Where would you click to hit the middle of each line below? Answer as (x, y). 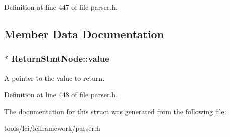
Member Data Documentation (84, 33)
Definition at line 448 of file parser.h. (61, 94)
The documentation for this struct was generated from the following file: (115, 111)
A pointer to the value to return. (54, 77)
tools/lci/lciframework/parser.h (52, 128)
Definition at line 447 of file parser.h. (61, 7)
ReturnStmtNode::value (60, 59)
